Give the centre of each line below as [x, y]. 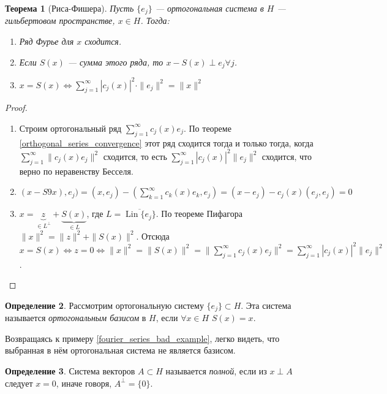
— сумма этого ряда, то [115, 62]
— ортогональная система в [209, 8]
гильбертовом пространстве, [60, 21]
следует [19, 383]
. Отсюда [153, 236]
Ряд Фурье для [47, 41]
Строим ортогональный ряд [70, 128]
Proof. [16, 108]
